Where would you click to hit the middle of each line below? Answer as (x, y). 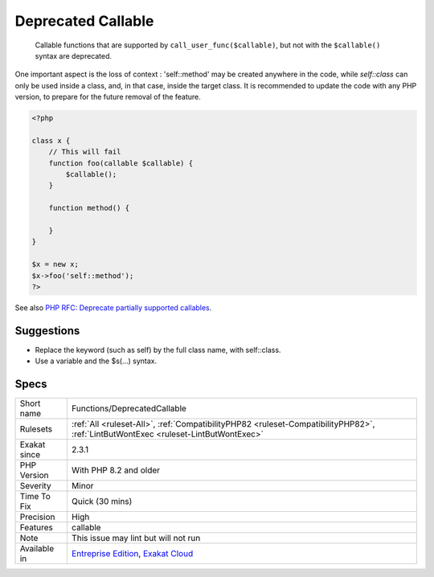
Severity (35, 486)
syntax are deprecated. (74, 55)
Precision (37, 517)
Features (37, 528)
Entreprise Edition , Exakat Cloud (132, 554)
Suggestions (47, 331)
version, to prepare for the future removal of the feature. (108, 97)
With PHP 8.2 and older (116, 470)
